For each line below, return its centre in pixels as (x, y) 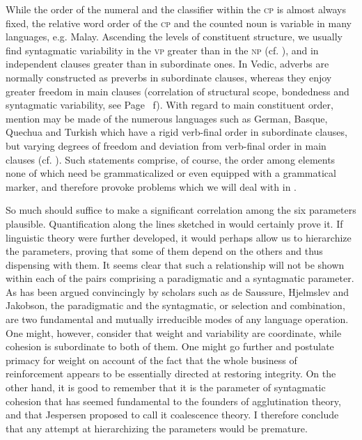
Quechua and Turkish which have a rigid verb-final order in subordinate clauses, (176, 132)
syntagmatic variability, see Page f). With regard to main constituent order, (170, 105)
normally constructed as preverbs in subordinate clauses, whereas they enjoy (169, 77)
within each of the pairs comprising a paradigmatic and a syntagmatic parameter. (180, 278)
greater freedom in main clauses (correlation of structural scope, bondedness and (178, 91)
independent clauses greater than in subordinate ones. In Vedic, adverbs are (167, 64)
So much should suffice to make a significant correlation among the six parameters (181, 210)
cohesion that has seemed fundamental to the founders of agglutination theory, (173, 401)
